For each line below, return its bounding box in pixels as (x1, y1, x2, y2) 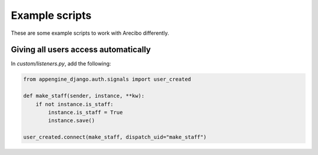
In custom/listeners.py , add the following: (11, 60, 111, 67)
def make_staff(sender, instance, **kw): (23, 93, 145, 100)
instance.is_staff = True (48, 109, 123, 116)
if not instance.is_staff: (35, 101, 114, 107)
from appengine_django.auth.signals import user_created (23, 76, 191, 83)
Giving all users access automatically (11, 45, 151, 55)
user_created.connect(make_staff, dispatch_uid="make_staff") (23, 134, 207, 141)
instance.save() (48, 117, 95, 124)
